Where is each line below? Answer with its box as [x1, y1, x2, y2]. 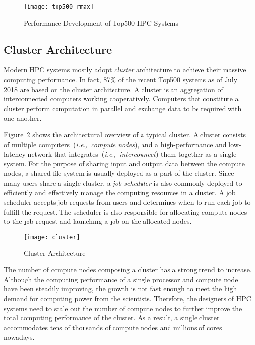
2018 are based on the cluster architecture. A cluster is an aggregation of [4, 84, 223, 94]
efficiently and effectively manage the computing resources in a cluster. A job [4, 187, 236, 197]
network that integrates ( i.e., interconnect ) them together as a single [28, 149, 237, 159]
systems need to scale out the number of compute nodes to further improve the [4, 303, 242, 313]
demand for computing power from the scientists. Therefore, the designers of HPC [4, 293, 251, 303]
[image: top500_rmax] [24, 3, 94, 10]
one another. [4, 113, 42, 123]
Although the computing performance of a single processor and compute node [4, 274, 238, 284]
